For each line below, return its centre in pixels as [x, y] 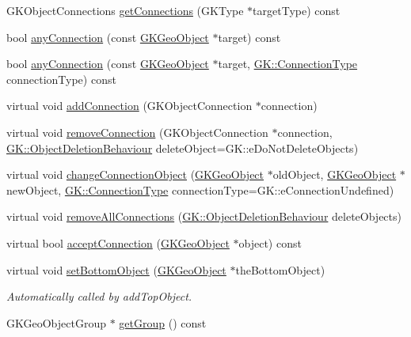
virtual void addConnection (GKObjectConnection [129, 106]
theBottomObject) [280, 269]
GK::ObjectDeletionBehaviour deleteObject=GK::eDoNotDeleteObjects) [183, 148]
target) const [249, 37]
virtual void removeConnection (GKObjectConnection [137, 132]
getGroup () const [163, 322]
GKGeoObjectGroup [56, 322]
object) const [270, 242]
